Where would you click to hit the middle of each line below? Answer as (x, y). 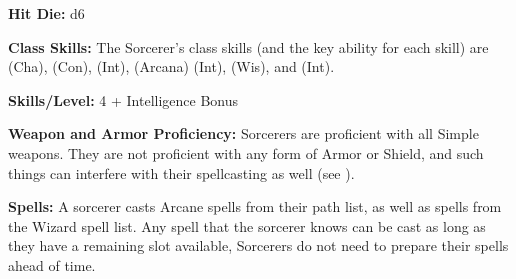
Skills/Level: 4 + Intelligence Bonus (123, 99)
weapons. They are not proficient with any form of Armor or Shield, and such (246, 152)
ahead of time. (52, 264)
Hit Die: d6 (46, 13)
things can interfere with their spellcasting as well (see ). (181, 172)
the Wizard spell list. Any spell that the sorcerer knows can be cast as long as (247, 225)
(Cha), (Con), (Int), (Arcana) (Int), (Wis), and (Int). (171, 66)
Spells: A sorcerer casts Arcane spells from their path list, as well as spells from (255, 206)
